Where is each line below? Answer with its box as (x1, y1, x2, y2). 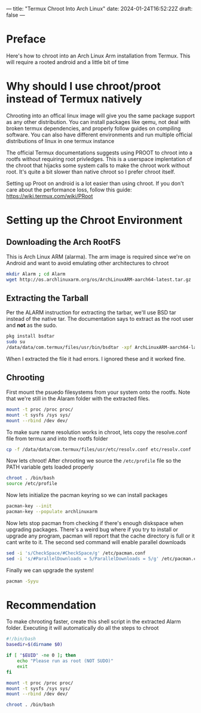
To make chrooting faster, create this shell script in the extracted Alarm (6, 618, 181, 625)
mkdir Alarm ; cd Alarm (6, 271, 66, 277)
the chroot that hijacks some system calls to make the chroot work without (6, 162, 190, 169)
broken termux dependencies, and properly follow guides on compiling (6, 125, 181, 132)
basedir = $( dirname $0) (6, 642, 63, 648)
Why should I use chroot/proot (6, 80, 162, 93)
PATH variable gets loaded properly (6, 463, 94, 471)
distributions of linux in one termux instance (6, 137, 115, 144)
